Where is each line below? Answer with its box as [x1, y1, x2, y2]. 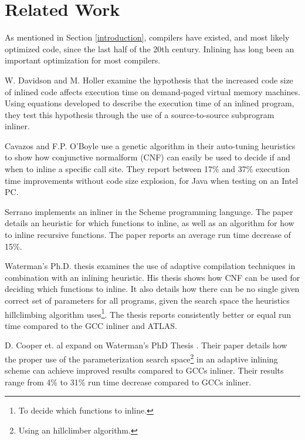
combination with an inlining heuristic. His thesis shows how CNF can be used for [5, 271, 300, 283]
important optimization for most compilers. [5, 54, 161, 66]
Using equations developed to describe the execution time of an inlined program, [5, 97, 294, 109]
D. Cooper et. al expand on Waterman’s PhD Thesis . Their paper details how [5, 339, 287, 351]
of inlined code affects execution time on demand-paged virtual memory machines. [5, 85, 300, 98]
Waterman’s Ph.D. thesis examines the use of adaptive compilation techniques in [5, 260, 296, 272]
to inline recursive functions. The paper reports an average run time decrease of [5, 229, 291, 241]
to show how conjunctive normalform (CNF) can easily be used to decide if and [5, 151, 290, 163]
